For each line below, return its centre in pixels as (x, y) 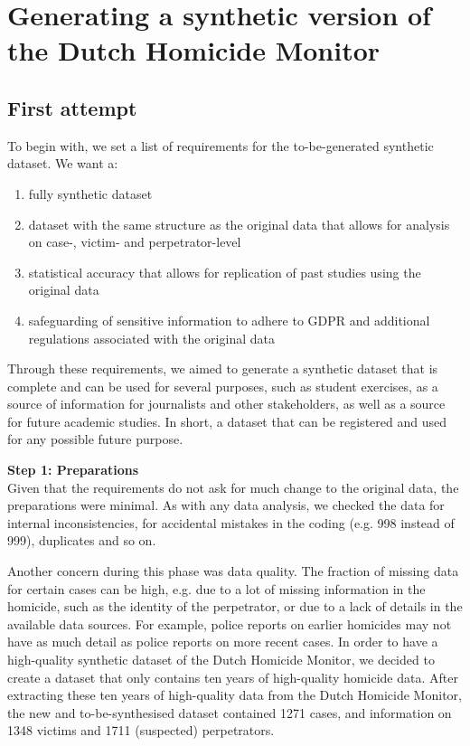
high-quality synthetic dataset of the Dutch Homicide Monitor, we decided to (221, 660)
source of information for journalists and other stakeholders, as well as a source (226, 404)
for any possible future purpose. (95, 439)
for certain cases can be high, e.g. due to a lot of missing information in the (216, 588)
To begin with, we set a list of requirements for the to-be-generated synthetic (221, 145)
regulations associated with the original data (151, 338)
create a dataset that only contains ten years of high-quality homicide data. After (233, 677)
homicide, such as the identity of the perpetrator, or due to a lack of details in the (235, 606)
